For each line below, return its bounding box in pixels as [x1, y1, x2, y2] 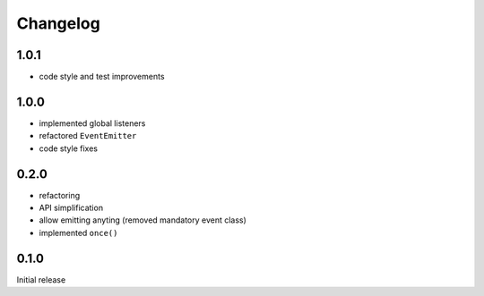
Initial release [16, 274, 66, 285]
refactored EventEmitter [39, 131, 137, 141]
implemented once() [39, 227, 118, 238]
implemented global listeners [39, 117, 146, 129]
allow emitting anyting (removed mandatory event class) [39, 215, 246, 225]
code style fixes [39, 143, 99, 154]
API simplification [39, 202, 103, 214]
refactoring [39, 190, 81, 200]
